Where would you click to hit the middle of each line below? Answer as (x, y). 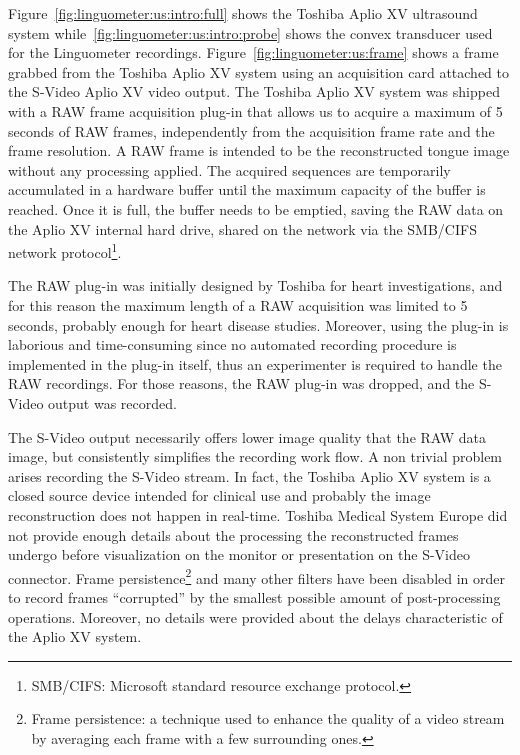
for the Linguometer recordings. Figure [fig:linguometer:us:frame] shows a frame (253, 52)
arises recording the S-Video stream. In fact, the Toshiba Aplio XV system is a (249, 475)
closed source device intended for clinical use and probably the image (219, 495)
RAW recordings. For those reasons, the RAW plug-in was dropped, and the (241, 383)
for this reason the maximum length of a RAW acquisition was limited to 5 (238, 304)
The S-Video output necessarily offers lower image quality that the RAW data (247, 436)
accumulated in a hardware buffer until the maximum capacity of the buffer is (247, 189)
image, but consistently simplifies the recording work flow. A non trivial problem (255, 456)
